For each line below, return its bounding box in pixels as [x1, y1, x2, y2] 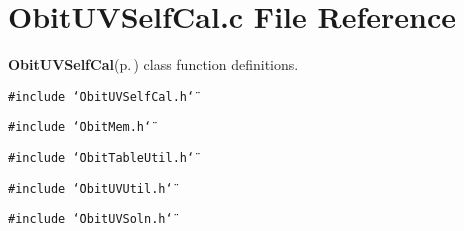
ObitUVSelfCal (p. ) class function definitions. [8, 54, 299, 75]
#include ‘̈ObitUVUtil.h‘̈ [8, 181, 173, 196]
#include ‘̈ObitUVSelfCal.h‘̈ [8, 89, 195, 104]
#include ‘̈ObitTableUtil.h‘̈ [8, 151, 195, 166]
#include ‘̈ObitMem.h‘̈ [8, 120, 152, 135]
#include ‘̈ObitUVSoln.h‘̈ [8, 212, 173, 227]
